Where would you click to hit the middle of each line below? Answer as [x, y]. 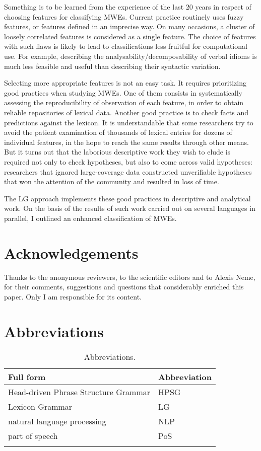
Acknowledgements [71, 252]
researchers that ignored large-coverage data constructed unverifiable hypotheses [128, 171]
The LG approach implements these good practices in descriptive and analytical [127, 198]
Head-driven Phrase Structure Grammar [79, 392]
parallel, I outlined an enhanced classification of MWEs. [90, 218]
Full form [27, 377]
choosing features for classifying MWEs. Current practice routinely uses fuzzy [124, 16]
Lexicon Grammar [40, 406]
